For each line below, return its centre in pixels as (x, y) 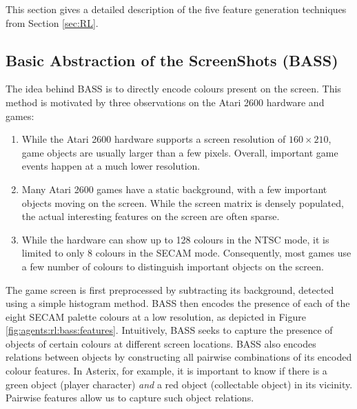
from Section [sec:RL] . (52, 22)
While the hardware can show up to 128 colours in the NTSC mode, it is (175, 239)
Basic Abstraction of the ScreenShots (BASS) (172, 60)
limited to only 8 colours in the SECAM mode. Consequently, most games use (186, 253)
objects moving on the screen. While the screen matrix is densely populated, (183, 202)
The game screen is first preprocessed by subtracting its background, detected (170, 289)
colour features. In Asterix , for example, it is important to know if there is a (166, 371)
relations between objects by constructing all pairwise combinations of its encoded (179, 357)
